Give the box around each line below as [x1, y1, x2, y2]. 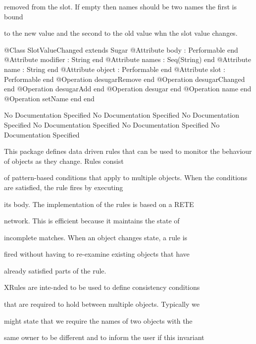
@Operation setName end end [4, 93, 95, 103]
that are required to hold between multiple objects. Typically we [4, 299, 200, 309]
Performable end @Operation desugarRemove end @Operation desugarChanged [4, 73, 245, 84]
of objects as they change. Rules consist [4, 155, 124, 166]
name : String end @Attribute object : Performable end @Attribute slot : [4, 64, 225, 74]
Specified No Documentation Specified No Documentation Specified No [4, 119, 220, 130]
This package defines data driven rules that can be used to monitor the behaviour [4, 146, 252, 156]
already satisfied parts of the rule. [4, 265, 106, 275]
